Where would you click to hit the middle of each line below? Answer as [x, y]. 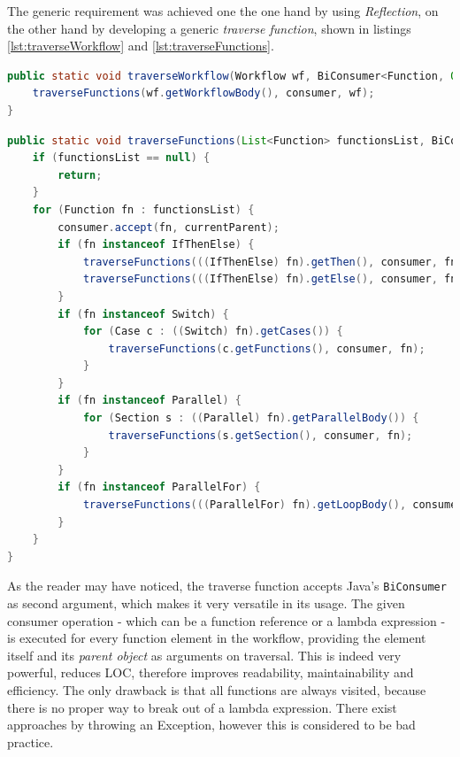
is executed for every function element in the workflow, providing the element [217, 638]
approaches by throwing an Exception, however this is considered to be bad [211, 725]
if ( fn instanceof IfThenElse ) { [156, 245]
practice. [31, 742]
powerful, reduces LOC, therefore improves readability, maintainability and [211, 672]
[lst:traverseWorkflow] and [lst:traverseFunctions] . [141, 46]
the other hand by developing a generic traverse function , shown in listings [209, 28]
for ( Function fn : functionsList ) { [143, 209]
